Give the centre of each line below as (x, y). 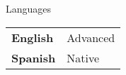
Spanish (34, 57)
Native (83, 57)
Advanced (91, 37)
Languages (29, 8)
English (33, 37)
